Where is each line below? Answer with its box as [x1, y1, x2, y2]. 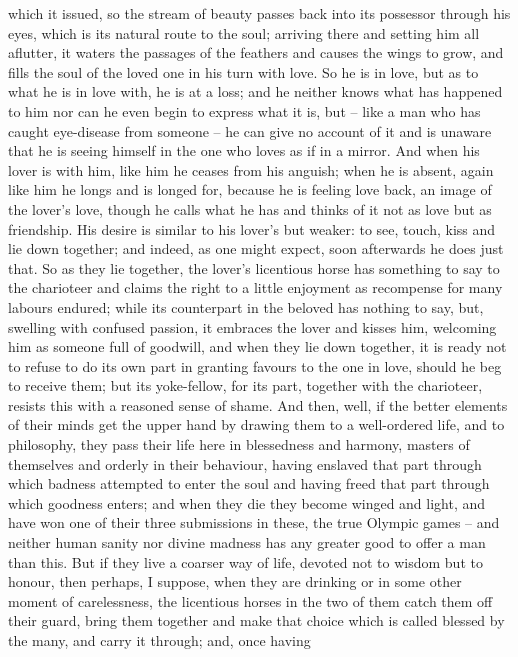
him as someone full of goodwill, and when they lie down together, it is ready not [8, 336, 507, 357]
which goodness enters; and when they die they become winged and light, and [8, 492, 486, 513]
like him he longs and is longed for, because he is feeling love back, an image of [8, 179, 492, 200]
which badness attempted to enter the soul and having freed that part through [8, 473, 490, 494]
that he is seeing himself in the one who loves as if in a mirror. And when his [8, 140, 480, 161]
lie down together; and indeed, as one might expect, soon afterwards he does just [8, 238, 504, 259]
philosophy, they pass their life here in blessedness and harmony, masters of [8, 434, 470, 455]
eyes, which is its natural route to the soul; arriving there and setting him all [8, 22, 480, 43]
